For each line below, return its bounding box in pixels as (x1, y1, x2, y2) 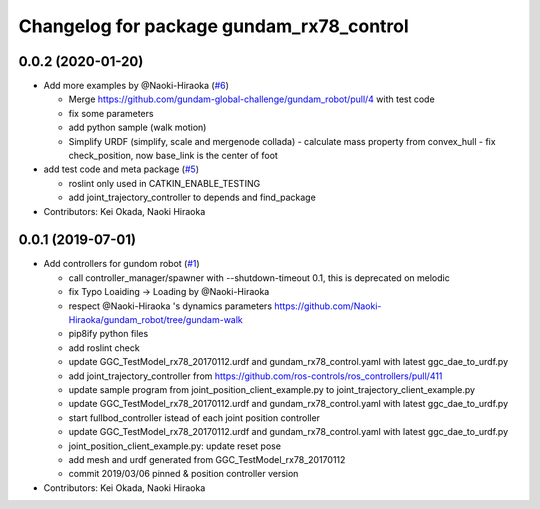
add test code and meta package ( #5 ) (43, 163, 200, 175)
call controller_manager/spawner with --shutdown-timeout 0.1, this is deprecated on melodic (68, 271, 450, 284)
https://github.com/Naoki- (273, 300, 382, 312)
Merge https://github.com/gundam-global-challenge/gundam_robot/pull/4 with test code (68, 93, 435, 105)
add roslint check (68, 341, 140, 354)
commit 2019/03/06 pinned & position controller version (68, 468, 299, 480)
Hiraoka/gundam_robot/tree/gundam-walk (68, 314, 244, 326)
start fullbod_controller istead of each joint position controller (68, 411, 320, 424)
